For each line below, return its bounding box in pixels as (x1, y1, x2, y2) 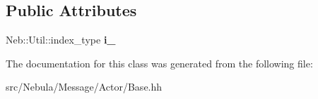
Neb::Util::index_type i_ (6, 32, 116, 47)
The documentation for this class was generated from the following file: (6, 55, 313, 70)
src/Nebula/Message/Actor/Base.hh (6, 79, 163, 94)
